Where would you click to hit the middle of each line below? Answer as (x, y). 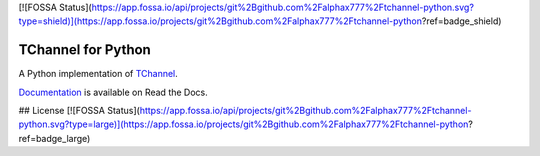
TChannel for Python (85, 50)
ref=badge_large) (54, 138)
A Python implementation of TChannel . (98, 74)
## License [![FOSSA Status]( (79, 111)
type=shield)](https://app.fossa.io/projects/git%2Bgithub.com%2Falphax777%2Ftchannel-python (220, 21)
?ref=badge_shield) (461, 21)
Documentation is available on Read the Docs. (113, 92)
